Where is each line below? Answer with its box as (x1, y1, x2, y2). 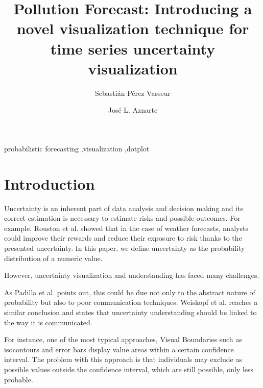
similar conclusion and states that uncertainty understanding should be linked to (4, 306, 257, 317)
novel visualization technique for (16, 18, 249, 39)
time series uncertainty (50, 38, 216, 59)
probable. (4, 374, 33, 384)
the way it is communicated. (4, 317, 92, 327)
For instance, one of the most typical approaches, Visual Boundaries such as (4, 334, 242, 345)
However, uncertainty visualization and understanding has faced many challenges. (4, 270, 259, 280)
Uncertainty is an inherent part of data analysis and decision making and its (4, 202, 243, 213)
